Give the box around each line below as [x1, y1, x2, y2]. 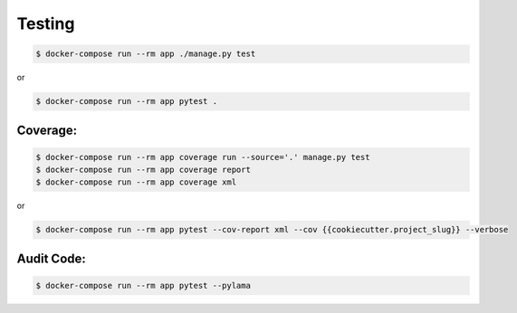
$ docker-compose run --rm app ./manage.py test [35, 49, 256, 59]
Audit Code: [16, 251, 86, 266]
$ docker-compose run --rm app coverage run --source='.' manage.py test [35, 152, 370, 162]
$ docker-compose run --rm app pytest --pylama [35, 280, 251, 291]
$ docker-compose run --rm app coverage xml [35, 177, 237, 187]
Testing [16, 14, 75, 33]
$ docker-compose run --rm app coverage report [35, 165, 251, 175]
